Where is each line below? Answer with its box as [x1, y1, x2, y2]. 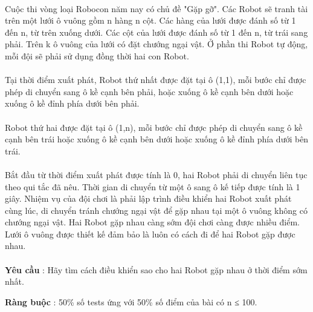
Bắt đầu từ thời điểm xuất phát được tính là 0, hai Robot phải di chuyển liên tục [5, 168, 308, 181]
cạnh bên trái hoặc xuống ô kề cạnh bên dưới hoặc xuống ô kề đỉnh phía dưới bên [5, 133, 309, 145]
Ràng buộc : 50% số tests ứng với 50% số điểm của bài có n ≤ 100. [5, 295, 257, 308]
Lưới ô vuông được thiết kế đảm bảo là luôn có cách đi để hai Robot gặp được [5, 227, 295, 240]
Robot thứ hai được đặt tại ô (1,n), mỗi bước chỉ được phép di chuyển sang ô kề [5, 121, 303, 133]
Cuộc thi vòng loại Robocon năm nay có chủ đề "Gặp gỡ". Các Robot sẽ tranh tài [5, 2, 308, 15]
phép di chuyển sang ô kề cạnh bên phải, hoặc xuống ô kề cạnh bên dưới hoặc [5, 85, 294, 98]
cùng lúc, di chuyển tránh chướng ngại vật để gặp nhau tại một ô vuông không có [5, 204, 308, 216]
